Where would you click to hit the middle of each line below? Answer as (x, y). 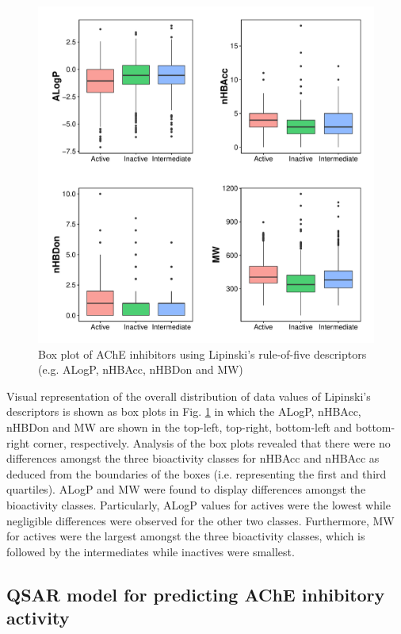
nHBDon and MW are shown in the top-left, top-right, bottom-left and (179, 427)
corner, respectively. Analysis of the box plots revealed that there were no (212, 442)
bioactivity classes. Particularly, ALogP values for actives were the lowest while (199, 504)
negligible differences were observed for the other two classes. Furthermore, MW (200, 520)
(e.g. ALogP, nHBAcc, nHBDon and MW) (141, 369)
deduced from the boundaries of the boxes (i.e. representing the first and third (197, 473)
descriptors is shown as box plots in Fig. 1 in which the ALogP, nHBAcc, (184, 411)
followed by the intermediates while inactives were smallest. (151, 551)
